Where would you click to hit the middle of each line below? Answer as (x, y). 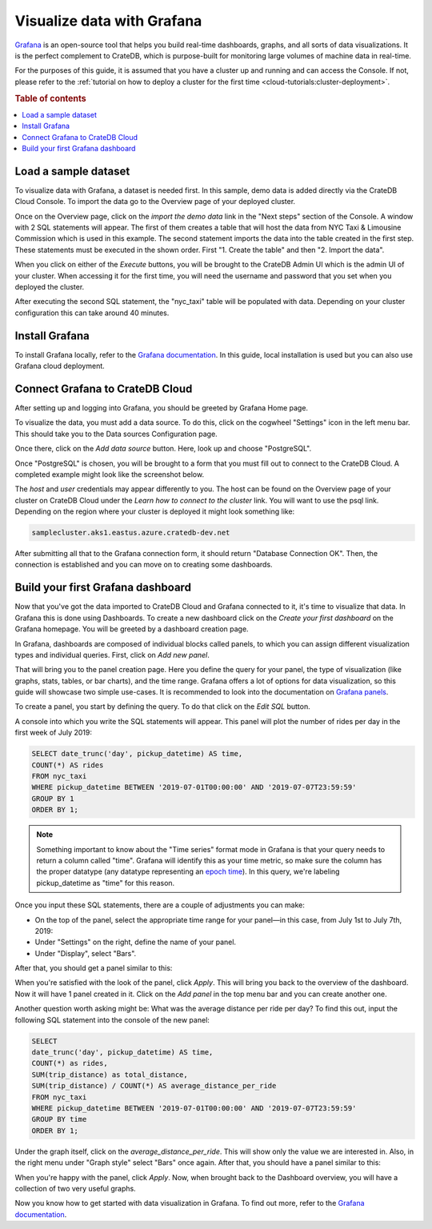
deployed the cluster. (50, 286)
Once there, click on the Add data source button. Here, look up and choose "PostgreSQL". (163, 449)
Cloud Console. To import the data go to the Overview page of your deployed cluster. (155, 202)
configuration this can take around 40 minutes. (92, 313)
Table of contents (51, 98)
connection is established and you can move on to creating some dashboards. (144, 565)
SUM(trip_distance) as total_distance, (110, 1075)
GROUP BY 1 (53, 799)
